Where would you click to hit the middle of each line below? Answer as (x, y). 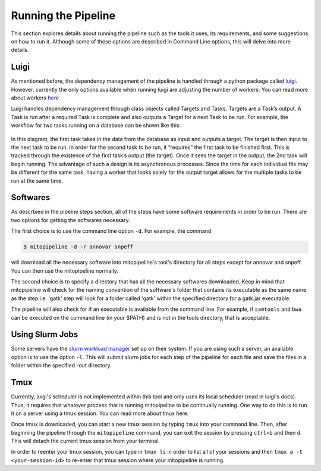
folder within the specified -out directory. (61, 366)
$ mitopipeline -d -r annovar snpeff (78, 247)
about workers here (35, 98)
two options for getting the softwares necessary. (70, 220)
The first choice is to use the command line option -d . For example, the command (111, 231)
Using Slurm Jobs (45, 334)
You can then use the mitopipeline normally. (64, 270)
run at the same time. (37, 180)
